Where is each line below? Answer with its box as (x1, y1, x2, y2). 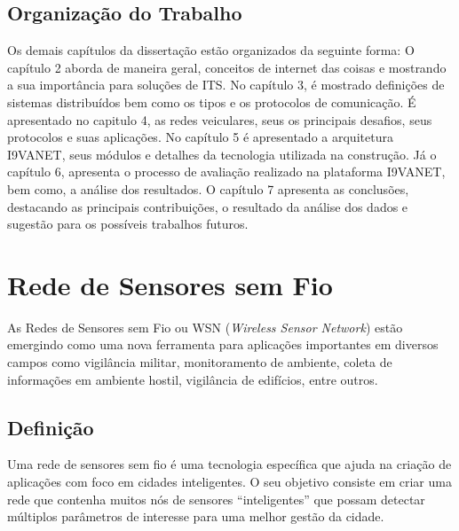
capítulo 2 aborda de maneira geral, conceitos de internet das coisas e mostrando (7, 58, 447, 76)
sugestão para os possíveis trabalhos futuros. (7, 215, 249, 233)
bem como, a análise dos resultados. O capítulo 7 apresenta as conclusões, (7, 179, 409, 198)
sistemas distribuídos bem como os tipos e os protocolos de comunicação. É (7, 92, 416, 111)
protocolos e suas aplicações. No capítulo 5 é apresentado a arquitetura (7, 128, 393, 146)
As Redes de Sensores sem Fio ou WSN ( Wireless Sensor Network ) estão (7, 317, 403, 336)
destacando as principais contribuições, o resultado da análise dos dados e (7, 197, 408, 215)
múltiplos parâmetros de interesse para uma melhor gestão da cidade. (7, 507, 384, 526)
